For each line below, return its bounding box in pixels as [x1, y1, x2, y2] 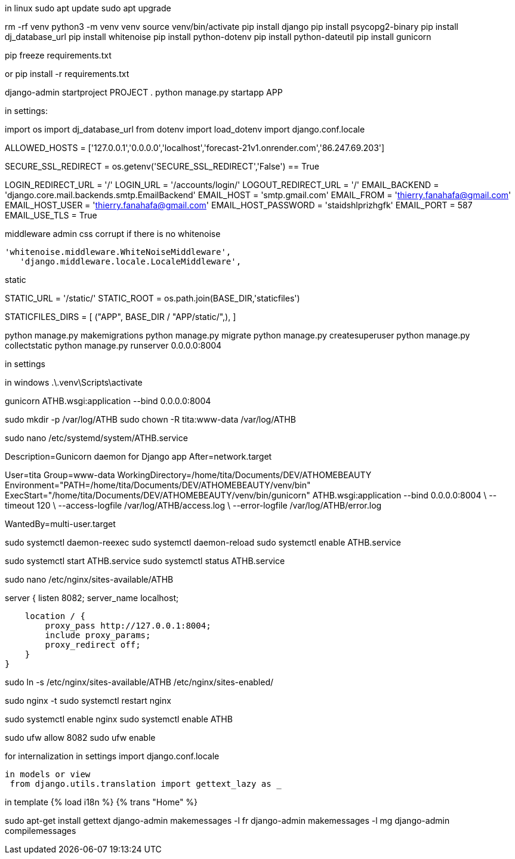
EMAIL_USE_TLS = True [5, 210, 97, 220]
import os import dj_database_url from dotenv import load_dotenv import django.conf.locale [5, 124, 365, 134]
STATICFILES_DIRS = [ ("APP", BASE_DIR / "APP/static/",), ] [5, 312, 236, 322]
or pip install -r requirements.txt [5, 69, 129, 79]
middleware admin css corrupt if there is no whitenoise [5, 229, 221, 239]
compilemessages [5, 826, 76, 836]
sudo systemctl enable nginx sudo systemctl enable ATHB [5, 714, 233, 724]
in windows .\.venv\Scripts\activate [5, 377, 143, 387]
